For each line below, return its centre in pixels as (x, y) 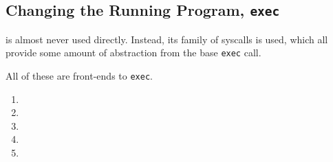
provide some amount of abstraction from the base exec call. (133, 53)
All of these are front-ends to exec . (79, 76)
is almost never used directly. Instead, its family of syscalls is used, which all (167, 39)
